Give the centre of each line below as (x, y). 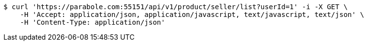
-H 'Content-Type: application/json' (92, 22)
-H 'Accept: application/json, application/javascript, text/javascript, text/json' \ (192, 15)
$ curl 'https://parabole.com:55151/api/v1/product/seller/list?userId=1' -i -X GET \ (176, 7)
